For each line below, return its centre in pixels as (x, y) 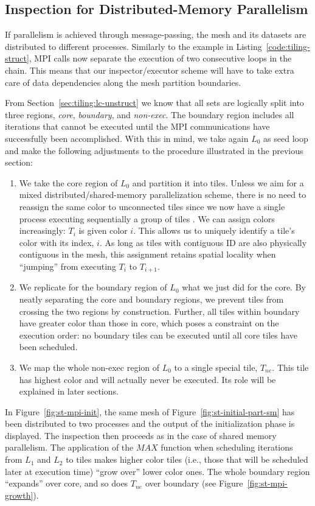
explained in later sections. (69, 391)
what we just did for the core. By (244, 287)
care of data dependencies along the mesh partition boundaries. (123, 82)
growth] (19, 495)
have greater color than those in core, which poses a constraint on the (149, 323)
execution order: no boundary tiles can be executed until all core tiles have (158, 335)
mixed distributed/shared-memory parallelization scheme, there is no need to (163, 195)
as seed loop (286, 138)
